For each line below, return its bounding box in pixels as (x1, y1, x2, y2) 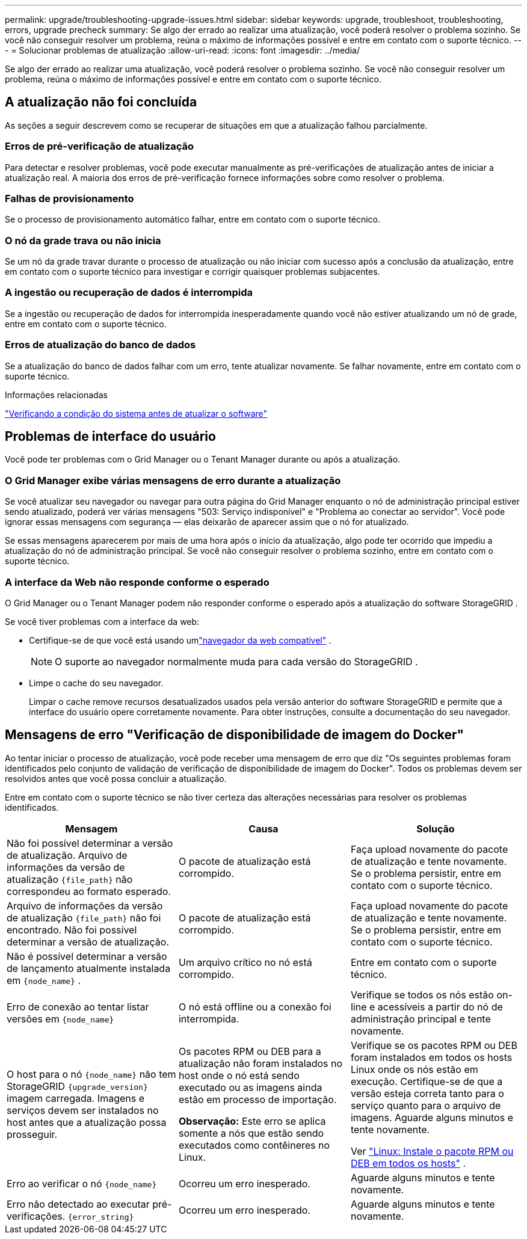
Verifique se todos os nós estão (350, 988, 494, 1001)
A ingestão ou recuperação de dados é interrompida (5, 286, 253, 299)
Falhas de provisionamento (5, 192, 134, 204)
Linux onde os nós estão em (350, 1063, 478, 1075)
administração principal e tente (350, 1012, 491, 1025)
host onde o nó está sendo (178, 1069, 300, 1081)
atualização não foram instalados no (178, 1057, 343, 1069)
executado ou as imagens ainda (178, 1081, 322, 1093)
